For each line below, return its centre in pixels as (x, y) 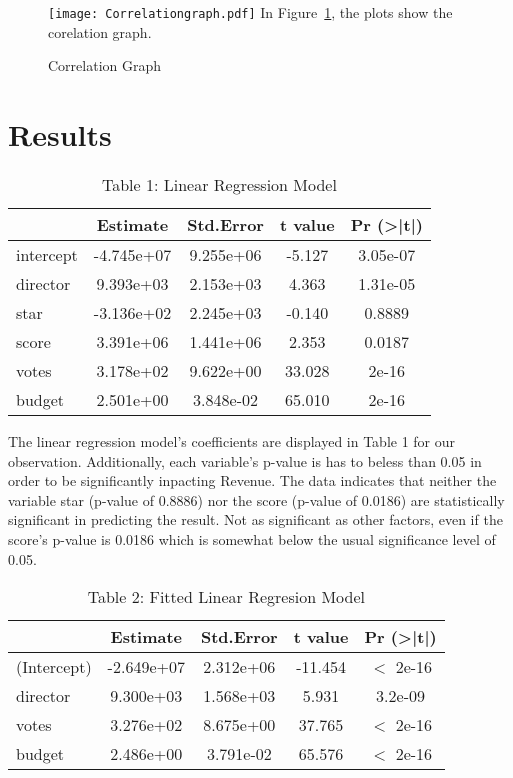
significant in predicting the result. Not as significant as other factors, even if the (255, 519)
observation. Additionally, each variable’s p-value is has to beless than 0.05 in (245, 460)
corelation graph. (100, 31)
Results (60, 134)
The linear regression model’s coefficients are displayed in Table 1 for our (232, 440)
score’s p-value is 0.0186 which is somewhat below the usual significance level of (252, 538)
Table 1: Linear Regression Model (219, 184)
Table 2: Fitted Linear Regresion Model (226, 597)
